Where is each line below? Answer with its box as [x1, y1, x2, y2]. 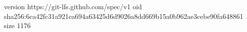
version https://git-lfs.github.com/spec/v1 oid [4, 1, 142, 11]
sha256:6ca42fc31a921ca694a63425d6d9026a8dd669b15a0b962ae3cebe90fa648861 [4, 11, 244, 21]
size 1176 [4, 20, 31, 31]
